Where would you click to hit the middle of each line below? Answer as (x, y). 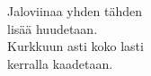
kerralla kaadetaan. (60, 63)
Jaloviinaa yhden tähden (75, 11)
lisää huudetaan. (53, 28)
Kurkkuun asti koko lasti (75, 46)
